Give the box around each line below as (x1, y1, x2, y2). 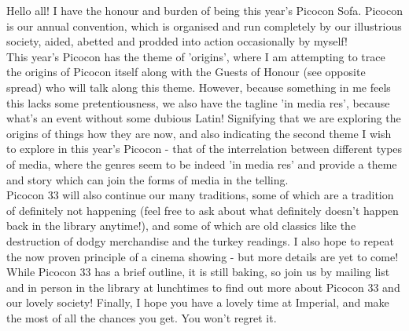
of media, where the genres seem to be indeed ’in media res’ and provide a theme (6, 155, 397, 172)
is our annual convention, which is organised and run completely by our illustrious (6, 17, 402, 34)
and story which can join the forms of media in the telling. (6, 171, 289, 187)
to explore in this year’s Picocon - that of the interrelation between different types (6, 140, 403, 157)
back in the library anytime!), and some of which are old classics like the (6, 217, 356, 234)
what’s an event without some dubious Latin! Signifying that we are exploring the (6, 110, 401, 126)
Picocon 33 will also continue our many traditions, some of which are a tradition (6, 187, 394, 203)
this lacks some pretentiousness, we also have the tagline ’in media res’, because (6, 94, 390, 111)
